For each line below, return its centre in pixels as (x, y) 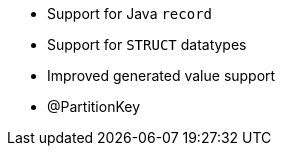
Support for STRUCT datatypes (147, 44)
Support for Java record (130, 13)
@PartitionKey (94, 106)
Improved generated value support (161, 75)
